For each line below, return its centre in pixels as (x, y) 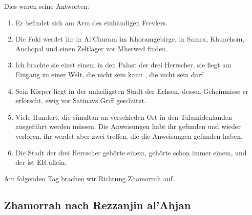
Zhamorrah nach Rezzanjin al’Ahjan (97, 204)
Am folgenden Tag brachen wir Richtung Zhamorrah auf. (89, 178)
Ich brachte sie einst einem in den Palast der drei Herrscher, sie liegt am (123, 65)
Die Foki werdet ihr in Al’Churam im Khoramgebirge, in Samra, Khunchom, (130, 39)
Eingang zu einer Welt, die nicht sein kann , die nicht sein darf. (110, 74)
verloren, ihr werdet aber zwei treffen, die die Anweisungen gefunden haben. (129, 136)
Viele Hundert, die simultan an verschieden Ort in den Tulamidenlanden (124, 117)
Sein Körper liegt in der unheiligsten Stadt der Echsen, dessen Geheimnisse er (132, 91)
